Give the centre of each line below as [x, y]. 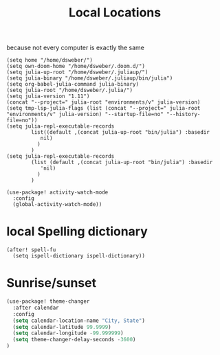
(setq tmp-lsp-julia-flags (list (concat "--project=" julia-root [103, 108]
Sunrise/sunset [52, 283]
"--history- [184, 115]
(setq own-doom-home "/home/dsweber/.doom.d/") [76, 67]
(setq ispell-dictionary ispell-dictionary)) [79, 256]
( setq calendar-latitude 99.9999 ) [62, 327]
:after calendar [36, 308]
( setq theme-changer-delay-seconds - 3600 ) [74, 340]
